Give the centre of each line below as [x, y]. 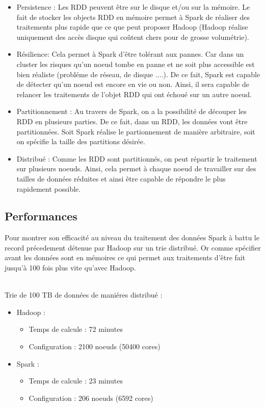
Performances [41, 216]
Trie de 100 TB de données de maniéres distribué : [84, 295]
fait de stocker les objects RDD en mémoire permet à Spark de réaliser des [133, 17]
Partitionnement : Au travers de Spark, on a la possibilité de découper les [131, 111]
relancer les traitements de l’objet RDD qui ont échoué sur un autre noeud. [134, 94]
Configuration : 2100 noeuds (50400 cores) [95, 346]
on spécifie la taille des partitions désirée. [81, 141]
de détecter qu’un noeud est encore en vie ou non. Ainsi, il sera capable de [133, 84]
